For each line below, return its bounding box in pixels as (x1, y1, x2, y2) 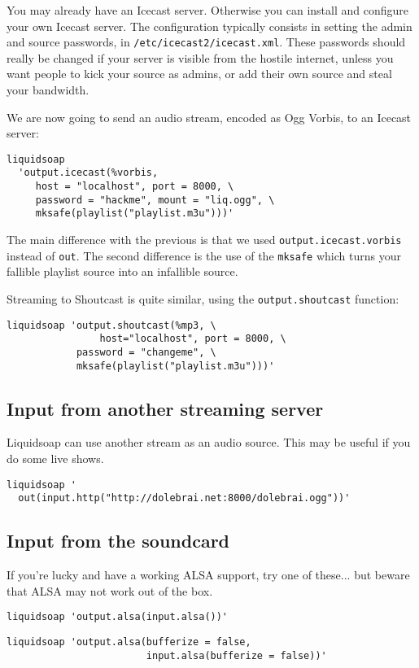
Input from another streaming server (7, 395, 324, 421)
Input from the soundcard (7, 528, 230, 553)
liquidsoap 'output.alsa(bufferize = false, (7, 636, 251, 648)
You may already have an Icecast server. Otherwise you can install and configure (7, 2, 408, 18)
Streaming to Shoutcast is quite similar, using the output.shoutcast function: (7, 290, 399, 307)
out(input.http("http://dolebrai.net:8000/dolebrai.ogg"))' (18, 492, 351, 504)
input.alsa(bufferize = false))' (146, 649, 327, 661)
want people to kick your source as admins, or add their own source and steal (7, 65, 392, 82)
